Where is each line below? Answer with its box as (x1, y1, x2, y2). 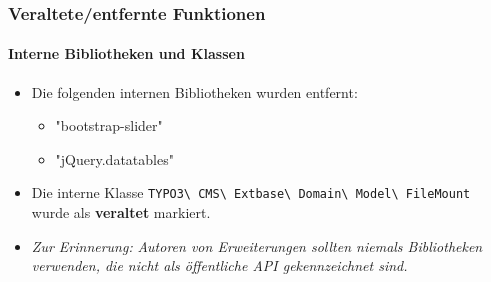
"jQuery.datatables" (55, 148, 174, 169)
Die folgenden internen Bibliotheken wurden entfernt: (31, 81, 358, 102)
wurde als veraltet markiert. (31, 202, 211, 223)
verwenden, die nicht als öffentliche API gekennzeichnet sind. (31, 255, 408, 276)
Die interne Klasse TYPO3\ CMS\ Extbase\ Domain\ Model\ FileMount (31, 182, 471, 203)
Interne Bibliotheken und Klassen (8, 43, 245, 64)
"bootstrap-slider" (55, 115, 163, 136)
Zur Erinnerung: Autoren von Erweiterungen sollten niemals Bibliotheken (31, 235, 483, 256)
